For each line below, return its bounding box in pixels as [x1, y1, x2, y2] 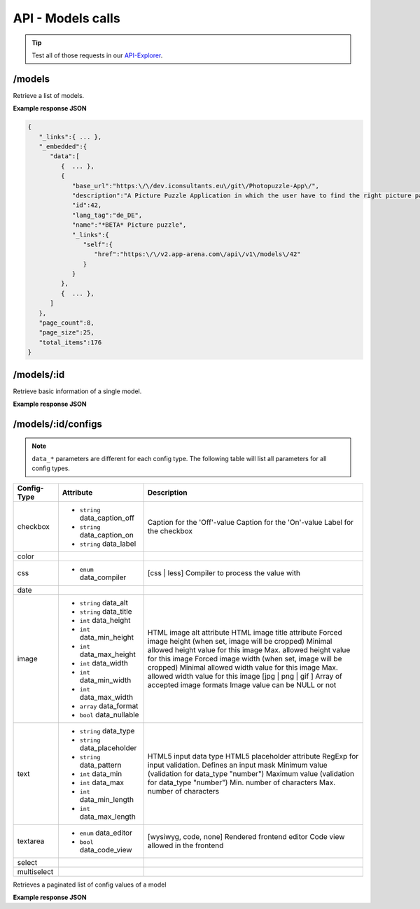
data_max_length [79, 812, 136, 822]
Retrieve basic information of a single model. [13, 387, 142, 395]
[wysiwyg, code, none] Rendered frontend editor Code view [147, 832, 345, 842]
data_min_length [79, 794, 134, 804]
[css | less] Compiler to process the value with [147, 568, 301, 578]
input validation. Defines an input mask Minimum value [147, 760, 328, 770]
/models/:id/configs [13, 418, 103, 430]
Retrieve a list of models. [13, 91, 85, 99]
